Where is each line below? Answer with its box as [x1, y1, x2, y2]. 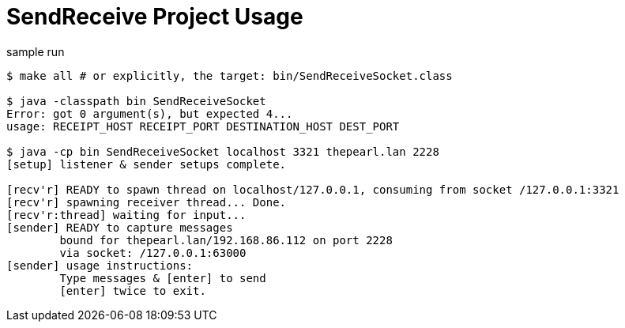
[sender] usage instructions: [6, 258, 194, 272]
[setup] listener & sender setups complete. [6, 157, 287, 171]
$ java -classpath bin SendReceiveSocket [6, 94, 266, 107]
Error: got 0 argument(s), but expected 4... [6, 107, 293, 120]
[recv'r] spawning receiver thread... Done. [6, 195, 287, 209]
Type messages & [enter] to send [59, 271, 266, 285]
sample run [6, 44, 65, 58]
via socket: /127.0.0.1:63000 [59, 246, 247, 259]
